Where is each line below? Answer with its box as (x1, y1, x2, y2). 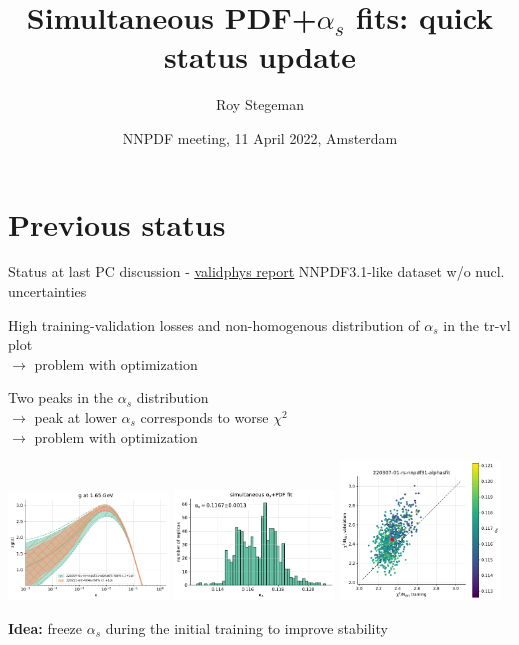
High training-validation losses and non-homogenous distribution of (8, 314, 420, 335)
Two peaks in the (8, 387, 114, 408)
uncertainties (8, 281, 87, 302)
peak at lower (34, 407, 117, 427)
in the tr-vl (443, 314, 511, 335)
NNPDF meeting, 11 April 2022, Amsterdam (122, 127, 398, 148)
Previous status (8, 203, 226, 244)
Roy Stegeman (215, 94, 305, 115)
